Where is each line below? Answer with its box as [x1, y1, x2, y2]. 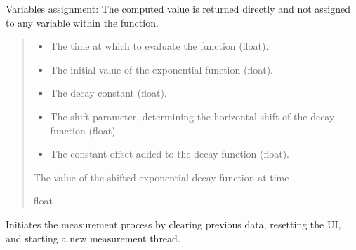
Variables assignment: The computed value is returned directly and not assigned [6, 1, 351, 15]
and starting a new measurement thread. [6, 230, 180, 245]
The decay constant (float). [50, 85, 167, 100]
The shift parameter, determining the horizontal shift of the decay [50, 109, 335, 123]
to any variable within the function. [6, 15, 159, 29]
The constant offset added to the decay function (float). [50, 146, 290, 161]
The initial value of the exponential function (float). [50, 62, 273, 76]
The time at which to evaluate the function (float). [50, 39, 269, 53]
